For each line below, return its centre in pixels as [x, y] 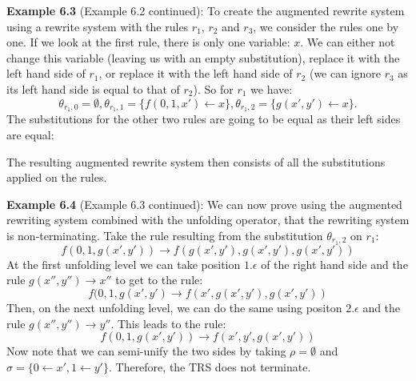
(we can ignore [345, 73]
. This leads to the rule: [168, 323]
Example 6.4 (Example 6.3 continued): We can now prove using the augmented [204, 204]
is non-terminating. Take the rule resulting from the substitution [165, 235]
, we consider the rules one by [326, 26]
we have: [272, 88]
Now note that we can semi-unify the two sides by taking [146, 351]
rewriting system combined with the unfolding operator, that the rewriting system [208, 220]
